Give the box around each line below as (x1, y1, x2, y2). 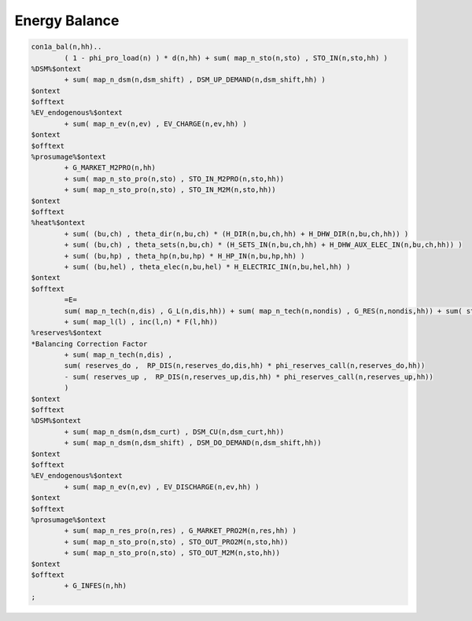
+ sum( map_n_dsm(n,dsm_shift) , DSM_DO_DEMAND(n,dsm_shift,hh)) (64, 439, 322, 447)
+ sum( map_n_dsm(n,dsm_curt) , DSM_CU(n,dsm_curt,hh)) (64, 427, 285, 436)
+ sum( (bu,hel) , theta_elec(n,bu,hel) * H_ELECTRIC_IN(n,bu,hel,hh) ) (64, 262, 351, 271)
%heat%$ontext (31, 219, 86, 227)
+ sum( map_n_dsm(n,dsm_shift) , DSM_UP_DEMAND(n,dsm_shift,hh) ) (64, 75, 326, 84)
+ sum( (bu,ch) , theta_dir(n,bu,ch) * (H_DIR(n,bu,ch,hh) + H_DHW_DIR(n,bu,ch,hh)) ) (64, 229, 409, 238)
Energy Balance (14, 12, 120, 29)
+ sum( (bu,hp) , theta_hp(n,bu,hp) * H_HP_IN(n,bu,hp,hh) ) (64, 252, 305, 260)
